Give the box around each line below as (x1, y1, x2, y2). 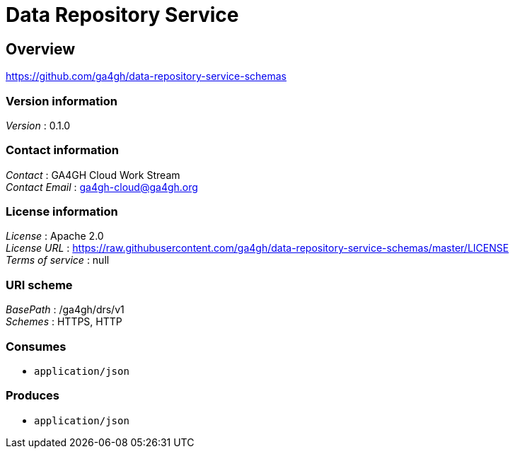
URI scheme (6, 277, 73, 292)
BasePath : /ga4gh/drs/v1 (6, 303, 125, 316)
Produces (6, 388, 59, 403)
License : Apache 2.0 (6, 230, 104, 243)
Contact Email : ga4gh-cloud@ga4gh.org (6, 180, 198, 193)
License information (6, 204, 118, 219)
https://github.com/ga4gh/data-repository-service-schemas (6, 70, 287, 83)
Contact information (6, 143, 120, 158)
